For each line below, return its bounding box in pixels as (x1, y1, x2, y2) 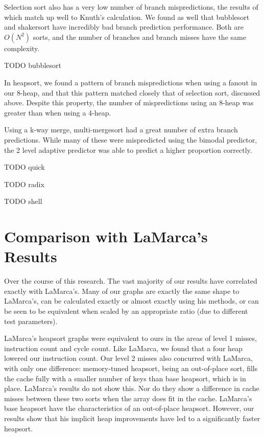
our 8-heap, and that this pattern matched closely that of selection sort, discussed (4, 87, 260, 98)
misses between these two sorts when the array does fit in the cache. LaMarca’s (4, 393, 252, 403)
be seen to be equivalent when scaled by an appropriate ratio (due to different (4, 306, 248, 316)
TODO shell (4, 196, 42, 206)
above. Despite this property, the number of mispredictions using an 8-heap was (4, 97, 254, 108)
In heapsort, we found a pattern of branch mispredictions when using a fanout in (4, 77, 257, 87)
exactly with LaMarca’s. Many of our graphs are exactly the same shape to (4, 285, 239, 296)
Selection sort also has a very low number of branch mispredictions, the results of (4, 2, 258, 12)
